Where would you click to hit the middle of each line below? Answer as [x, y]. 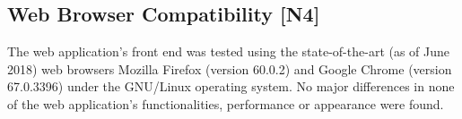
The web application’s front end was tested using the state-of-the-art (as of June [229, 51]
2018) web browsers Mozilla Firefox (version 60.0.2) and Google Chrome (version [230, 68]
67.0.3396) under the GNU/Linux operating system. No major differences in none [231, 86]
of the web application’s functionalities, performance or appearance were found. [226, 103]
